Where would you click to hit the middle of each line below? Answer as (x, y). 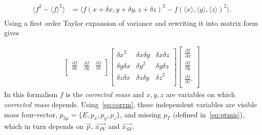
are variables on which (201, 94)
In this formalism (31, 94)
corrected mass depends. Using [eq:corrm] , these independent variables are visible (131, 104)
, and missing (141, 114)
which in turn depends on (44, 126)
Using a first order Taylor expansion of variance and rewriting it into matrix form (131, 22)
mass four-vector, (31, 114)
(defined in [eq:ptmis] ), (209, 114)
